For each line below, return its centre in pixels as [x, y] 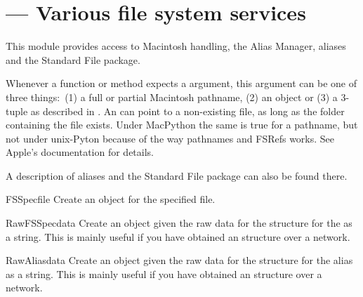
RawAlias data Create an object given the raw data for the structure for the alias [179, 260]
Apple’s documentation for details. [80, 152]
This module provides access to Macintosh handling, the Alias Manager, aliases [176, 46]
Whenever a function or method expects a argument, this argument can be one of [181, 83]
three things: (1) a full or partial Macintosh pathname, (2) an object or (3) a [172, 97]
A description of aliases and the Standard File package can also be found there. [177, 175]
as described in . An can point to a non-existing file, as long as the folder [187, 111]
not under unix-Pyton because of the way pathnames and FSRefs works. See [170, 138]
